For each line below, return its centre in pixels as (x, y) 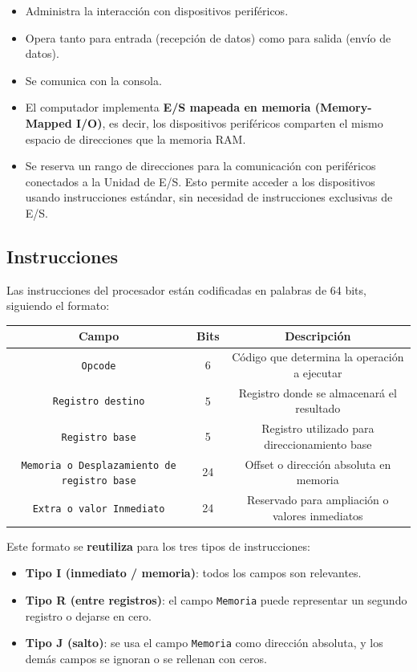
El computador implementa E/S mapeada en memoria (168, 107)
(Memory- (343, 107)
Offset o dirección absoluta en (318, 464)
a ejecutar (318, 372)
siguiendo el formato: (58, 305)
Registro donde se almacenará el (318, 392)
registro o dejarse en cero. (88, 615)
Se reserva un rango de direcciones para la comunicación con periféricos (200, 166)
